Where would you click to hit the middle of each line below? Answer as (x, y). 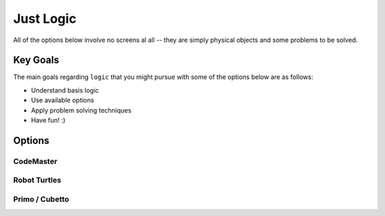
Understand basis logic (65, 90)
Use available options (62, 101)
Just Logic (45, 19)
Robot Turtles (37, 180)
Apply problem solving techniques (81, 110)
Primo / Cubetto (41, 199)
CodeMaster (35, 161)
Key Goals (36, 60)
